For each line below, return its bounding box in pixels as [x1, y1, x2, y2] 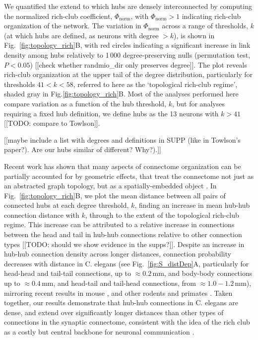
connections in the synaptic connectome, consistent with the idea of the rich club [4, 317, 250, 327]
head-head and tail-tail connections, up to [4, 268, 131, 278]
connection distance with [4, 209, 79, 220]
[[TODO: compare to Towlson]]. [4, 118, 100, 128]
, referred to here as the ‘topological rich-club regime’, [73, 79, 238, 89]
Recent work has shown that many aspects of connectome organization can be [4, 161, 241, 171]
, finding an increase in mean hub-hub [134, 200, 250, 210]
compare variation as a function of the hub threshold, [4, 98, 166, 108]
